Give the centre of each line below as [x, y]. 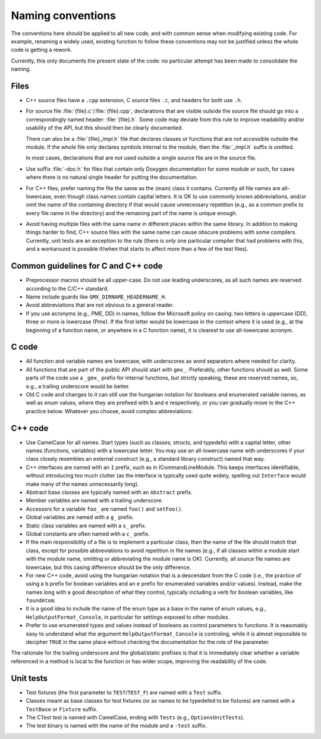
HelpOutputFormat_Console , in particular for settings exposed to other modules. [128, 617]
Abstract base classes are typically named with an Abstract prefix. [109, 492]
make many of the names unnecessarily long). [82, 484]
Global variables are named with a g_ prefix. [80, 517]
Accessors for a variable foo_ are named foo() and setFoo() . [105, 509]
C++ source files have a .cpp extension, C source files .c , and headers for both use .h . [134, 100]
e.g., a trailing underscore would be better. [78, 386]
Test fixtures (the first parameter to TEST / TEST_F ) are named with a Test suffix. [124, 692]
